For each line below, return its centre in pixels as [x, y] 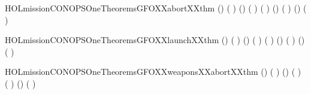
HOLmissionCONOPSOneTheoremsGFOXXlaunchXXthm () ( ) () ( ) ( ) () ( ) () [155, 40]
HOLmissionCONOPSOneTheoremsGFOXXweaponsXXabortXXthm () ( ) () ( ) [153, 72]
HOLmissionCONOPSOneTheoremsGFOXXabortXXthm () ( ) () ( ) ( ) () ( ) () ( [156, 8]
